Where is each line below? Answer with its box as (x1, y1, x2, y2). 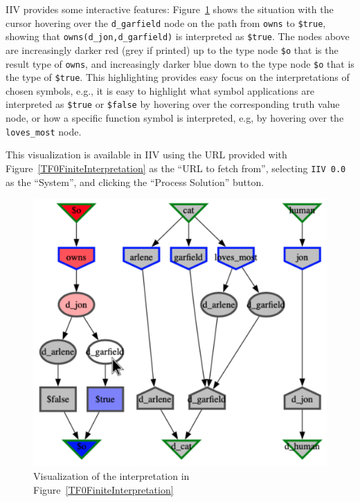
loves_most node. (6, 124, 82, 138)
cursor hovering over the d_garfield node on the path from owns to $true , (6, 15, 326, 30)
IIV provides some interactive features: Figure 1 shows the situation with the (6, 2, 334, 16)
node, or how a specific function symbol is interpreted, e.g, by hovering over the (6, 111, 344, 125)
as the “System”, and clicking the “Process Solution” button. (6, 174, 264, 189)
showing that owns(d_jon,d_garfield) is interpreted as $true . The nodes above (6, 29, 350, 44)
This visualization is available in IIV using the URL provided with (6, 147, 287, 162)
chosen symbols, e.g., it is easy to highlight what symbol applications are (6, 83, 314, 97)
